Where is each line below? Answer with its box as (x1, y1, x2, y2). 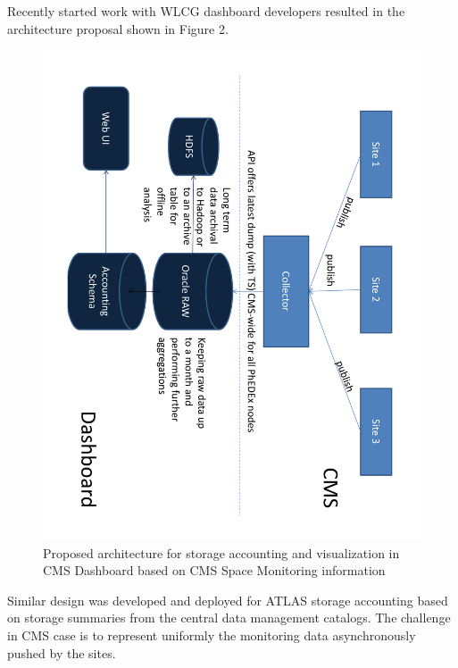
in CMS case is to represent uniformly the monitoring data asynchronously (7, 626, 416, 645)
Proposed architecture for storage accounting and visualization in (43, 543, 400, 562)
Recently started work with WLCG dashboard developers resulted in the (7, 2, 405, 20)
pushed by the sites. (7, 643, 116, 662)
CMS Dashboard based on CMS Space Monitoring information (43, 561, 386, 580)
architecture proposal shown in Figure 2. (7, 19, 229, 38)
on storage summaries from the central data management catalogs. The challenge (7, 608, 451, 627)
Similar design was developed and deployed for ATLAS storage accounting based (7, 590, 448, 609)
